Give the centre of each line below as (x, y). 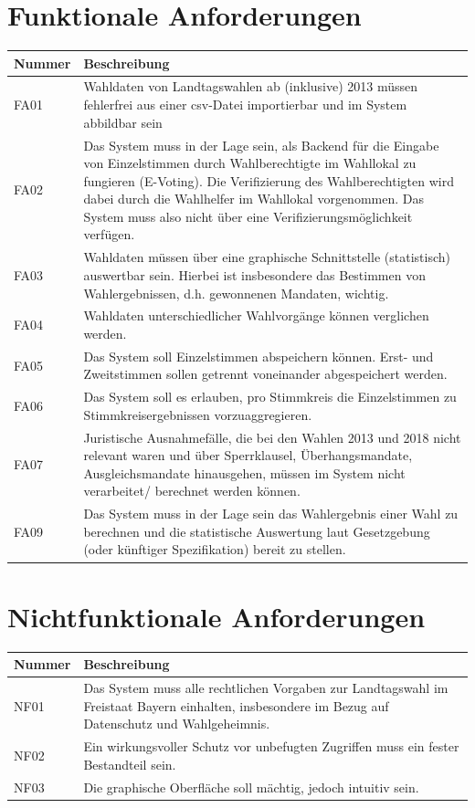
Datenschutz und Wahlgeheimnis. (177, 724)
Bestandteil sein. (130, 764)
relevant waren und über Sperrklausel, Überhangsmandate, (248, 455)
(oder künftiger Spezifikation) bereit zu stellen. (215, 549)
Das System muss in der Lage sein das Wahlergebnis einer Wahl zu (271, 514)
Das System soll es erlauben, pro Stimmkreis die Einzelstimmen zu (270, 397)
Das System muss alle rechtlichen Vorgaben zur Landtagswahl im (266, 688)
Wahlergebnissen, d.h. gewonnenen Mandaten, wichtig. (236, 293)
